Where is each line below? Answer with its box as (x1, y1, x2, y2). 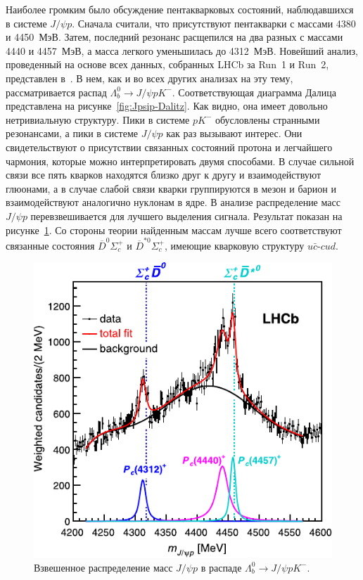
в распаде (200, 560, 242, 574)
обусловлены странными (215, 112, 320, 127)
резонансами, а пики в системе (6, 126, 138, 141)
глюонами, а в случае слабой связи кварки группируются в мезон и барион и (6, 181, 336, 195)
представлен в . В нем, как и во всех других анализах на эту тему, (6, 70, 293, 85)
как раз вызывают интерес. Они (166, 126, 302, 141)
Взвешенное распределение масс (34, 560, 173, 574)
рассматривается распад (6, 84, 107, 99)
